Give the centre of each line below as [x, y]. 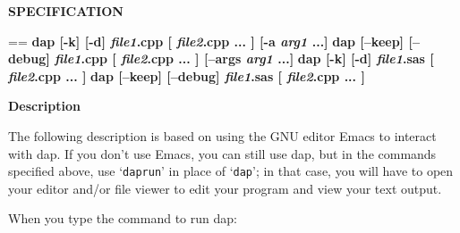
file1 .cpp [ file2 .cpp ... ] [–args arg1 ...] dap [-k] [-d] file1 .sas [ [244, 58]
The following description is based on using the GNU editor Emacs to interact [222, 135]
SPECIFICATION [66, 11]
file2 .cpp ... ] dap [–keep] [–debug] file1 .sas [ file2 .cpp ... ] [187, 75]
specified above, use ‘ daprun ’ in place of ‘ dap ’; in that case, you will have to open [231, 171]
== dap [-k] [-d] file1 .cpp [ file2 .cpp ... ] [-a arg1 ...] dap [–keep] [206, 41]
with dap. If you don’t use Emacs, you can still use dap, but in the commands [222, 153]
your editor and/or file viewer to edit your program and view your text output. [225, 188]
